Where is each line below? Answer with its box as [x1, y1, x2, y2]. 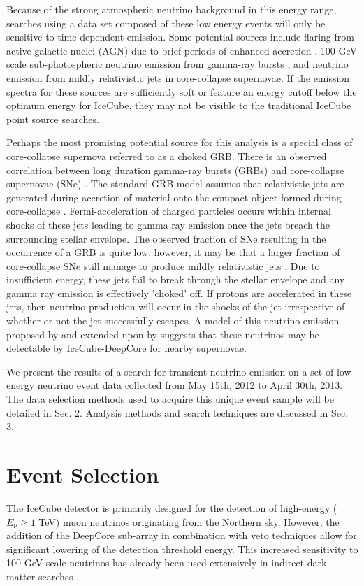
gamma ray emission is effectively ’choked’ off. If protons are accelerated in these [6, 285, 352, 300]
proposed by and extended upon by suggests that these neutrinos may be [6, 327, 319, 341]
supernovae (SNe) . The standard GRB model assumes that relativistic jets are [6, 176, 344, 191]
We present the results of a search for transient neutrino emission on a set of [6, 364, 334, 378]
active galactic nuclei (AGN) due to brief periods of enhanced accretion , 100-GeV [6, 43, 358, 57]
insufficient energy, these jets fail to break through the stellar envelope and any [6, 272, 345, 287]
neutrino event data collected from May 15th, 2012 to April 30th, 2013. [37, 378, 343, 392]
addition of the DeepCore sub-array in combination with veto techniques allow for [6, 528, 357, 543]
